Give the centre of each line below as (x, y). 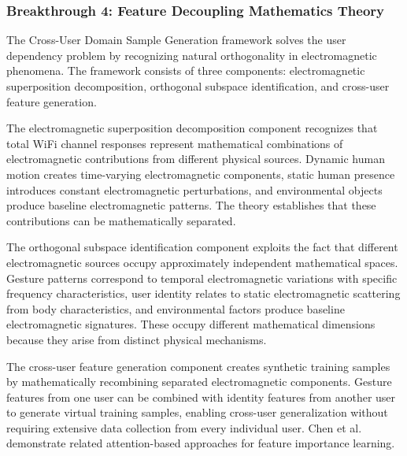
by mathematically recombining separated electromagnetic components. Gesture (199, 382)
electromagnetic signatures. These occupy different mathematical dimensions (191, 324)
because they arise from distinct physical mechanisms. (137, 339)
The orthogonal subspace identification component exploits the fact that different (202, 247)
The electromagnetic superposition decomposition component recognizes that (192, 128)
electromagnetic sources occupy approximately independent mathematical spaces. (202, 262)
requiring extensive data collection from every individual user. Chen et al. (184, 427)
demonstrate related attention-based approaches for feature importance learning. (201, 443)
